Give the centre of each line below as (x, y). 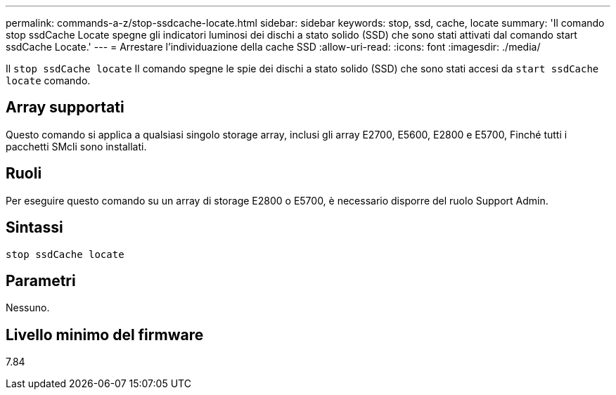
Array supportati (65, 108)
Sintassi (34, 228)
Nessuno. (28, 308)
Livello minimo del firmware (105, 335)
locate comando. (48, 80)
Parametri (41, 280)
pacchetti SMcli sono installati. (76, 146)
